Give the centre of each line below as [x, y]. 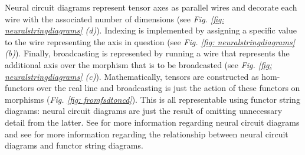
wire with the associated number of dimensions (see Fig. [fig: [114, 18]
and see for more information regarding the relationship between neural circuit [147, 134]
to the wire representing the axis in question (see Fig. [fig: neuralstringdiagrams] [150, 41]
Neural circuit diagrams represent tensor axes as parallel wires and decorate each [151, 7]
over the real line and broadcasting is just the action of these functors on [168, 88]
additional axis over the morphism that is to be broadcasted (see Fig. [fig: [138, 64]
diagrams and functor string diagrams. [74, 145]
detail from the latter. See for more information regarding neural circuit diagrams [152, 122]
